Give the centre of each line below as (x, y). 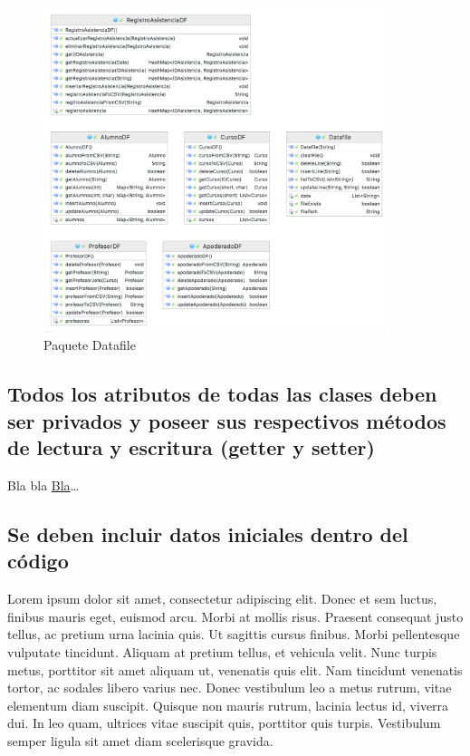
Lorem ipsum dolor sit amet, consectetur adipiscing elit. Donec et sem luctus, (222, 599)
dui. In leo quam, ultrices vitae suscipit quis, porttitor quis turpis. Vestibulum (224, 723)
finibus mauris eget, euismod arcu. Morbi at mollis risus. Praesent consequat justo (235, 616)
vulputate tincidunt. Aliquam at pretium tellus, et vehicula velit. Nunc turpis (222, 652)
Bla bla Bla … (43, 485)
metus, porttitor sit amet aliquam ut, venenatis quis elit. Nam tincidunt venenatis (235, 669)
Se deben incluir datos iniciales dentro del (208, 534)
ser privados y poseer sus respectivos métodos (227, 420)
